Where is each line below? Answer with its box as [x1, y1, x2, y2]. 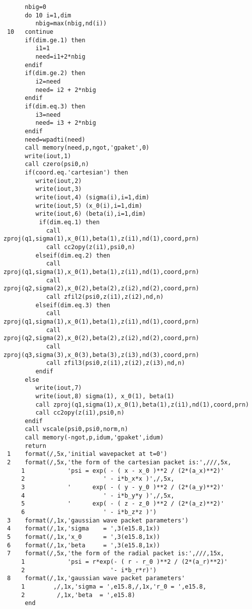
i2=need [35, 78, 61, 85]
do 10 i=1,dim [24, 11, 72, 19]
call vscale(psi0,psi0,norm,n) [24, 426, 128, 433]
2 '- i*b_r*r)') [21, 566, 157, 574]
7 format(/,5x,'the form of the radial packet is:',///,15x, [7, 550, 224, 557]
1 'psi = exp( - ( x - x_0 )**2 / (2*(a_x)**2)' [21, 467, 224, 474]
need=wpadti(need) [24, 136, 85, 143]
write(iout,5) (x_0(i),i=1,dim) [35, 202, 143, 209]
